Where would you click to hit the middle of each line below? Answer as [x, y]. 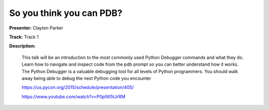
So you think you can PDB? [66, 13]
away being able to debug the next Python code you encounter [86, 78]
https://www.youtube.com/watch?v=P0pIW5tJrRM [73, 97]
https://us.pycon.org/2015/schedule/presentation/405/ [78, 88]
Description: [22, 46]
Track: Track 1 [24, 37]
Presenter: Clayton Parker [36, 28]
